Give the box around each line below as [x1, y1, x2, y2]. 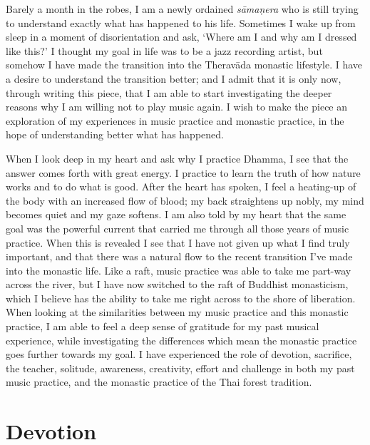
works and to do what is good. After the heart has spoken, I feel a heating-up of [6, 179, 356, 194]
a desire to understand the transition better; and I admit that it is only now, [6, 71, 341, 86]
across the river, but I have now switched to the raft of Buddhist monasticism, [6, 277, 349, 292]
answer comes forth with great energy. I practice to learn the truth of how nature [6, 165, 361, 180]
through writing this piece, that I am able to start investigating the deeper [6, 85, 332, 100]
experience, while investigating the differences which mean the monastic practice [6, 332, 357, 347]
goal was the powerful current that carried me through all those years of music [6, 220, 349, 235]
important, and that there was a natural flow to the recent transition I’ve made [6, 249, 353, 264]
